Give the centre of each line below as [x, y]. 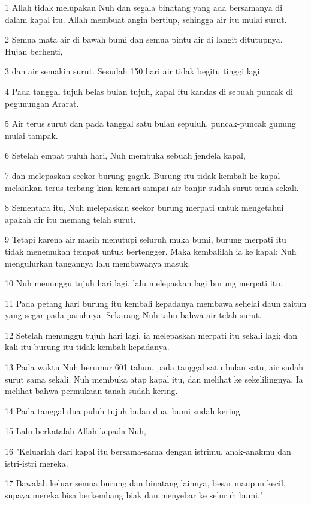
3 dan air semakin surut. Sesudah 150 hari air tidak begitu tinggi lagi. [134, 71]
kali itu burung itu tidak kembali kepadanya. [87, 347]
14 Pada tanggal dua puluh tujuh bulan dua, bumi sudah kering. [124, 410]
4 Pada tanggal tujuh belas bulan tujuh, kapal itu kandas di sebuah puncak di [149, 91]
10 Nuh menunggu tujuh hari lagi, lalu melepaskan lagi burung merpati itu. [144, 283]
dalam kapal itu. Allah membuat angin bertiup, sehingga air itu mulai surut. [146, 19]
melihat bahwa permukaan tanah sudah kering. [91, 391]
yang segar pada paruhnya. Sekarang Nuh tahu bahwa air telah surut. [133, 315]
